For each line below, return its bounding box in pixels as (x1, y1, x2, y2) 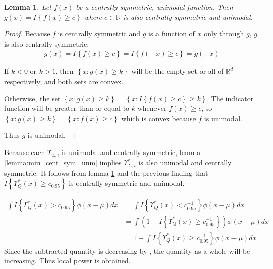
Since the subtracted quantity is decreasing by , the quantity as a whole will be (4, 245, 250, 256)
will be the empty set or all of (131, 66, 224, 76)
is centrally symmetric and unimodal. (69, 178, 185, 188)
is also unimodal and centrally (138, 157, 232, 168)
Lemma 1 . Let (4, 2, 51, 12)
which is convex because (121, 112, 196, 123)
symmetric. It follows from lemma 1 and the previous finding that (4, 167, 208, 178)
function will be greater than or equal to (4, 103, 130, 113)
